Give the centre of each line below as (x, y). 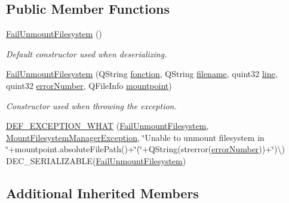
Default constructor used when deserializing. (87, 53)
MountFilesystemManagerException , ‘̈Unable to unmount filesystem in (135, 137)
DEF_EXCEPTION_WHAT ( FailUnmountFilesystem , (107, 126)
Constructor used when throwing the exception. (91, 105)
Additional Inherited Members (102, 193)
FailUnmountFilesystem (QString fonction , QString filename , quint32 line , (142, 74)
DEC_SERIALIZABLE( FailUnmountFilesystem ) (96, 160)
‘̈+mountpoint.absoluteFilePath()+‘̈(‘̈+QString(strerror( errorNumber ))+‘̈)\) (145, 149)
